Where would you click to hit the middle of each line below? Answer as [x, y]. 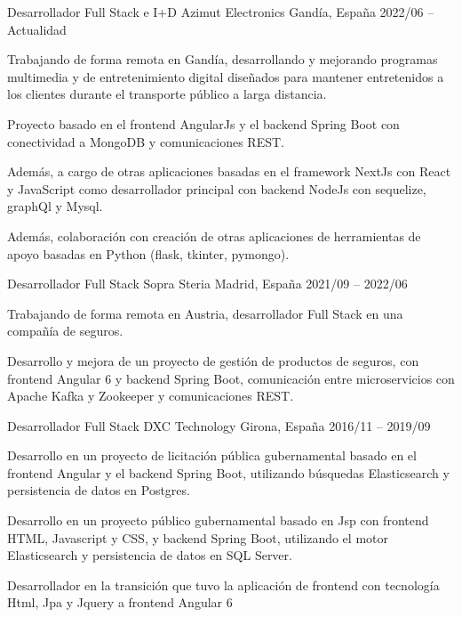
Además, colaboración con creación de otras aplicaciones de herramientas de [214, 235]
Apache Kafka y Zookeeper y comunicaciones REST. [151, 396]
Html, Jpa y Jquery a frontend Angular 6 [120, 602]
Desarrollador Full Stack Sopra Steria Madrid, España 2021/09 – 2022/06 [207, 284]
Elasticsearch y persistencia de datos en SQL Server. [150, 555]
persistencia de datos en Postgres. [99, 490]
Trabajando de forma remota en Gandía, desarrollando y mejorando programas [223, 59]
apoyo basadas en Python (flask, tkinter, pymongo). [148, 253]
